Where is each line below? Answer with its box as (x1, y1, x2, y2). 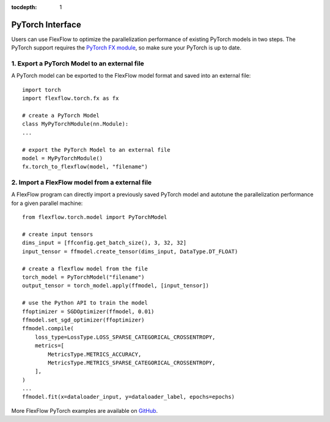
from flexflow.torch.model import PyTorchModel (22, 214, 167, 221)
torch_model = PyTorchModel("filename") (22, 274, 145, 281)
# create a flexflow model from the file (22, 265, 148, 272)
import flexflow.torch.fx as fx (22, 95, 119, 102)
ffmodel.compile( (22, 325, 74, 332)
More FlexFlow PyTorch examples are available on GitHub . (11, 407, 158, 414)
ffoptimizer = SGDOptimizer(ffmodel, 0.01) (22, 308, 155, 315)
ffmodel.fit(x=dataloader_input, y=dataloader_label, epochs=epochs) (22, 393, 235, 401)
